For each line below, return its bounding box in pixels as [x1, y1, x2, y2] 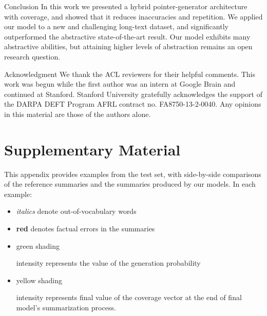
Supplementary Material [4, 139, 181, 160]
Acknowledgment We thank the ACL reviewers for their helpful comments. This [4, 68, 255, 79]
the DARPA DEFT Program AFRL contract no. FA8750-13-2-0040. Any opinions [4, 98, 261, 109]
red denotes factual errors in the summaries [16, 223, 155, 234]
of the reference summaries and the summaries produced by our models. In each [4, 179, 256, 189]
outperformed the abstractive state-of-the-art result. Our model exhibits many [4, 31, 251, 42]
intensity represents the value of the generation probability [16, 258, 201, 268]
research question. [4, 51, 61, 62]
